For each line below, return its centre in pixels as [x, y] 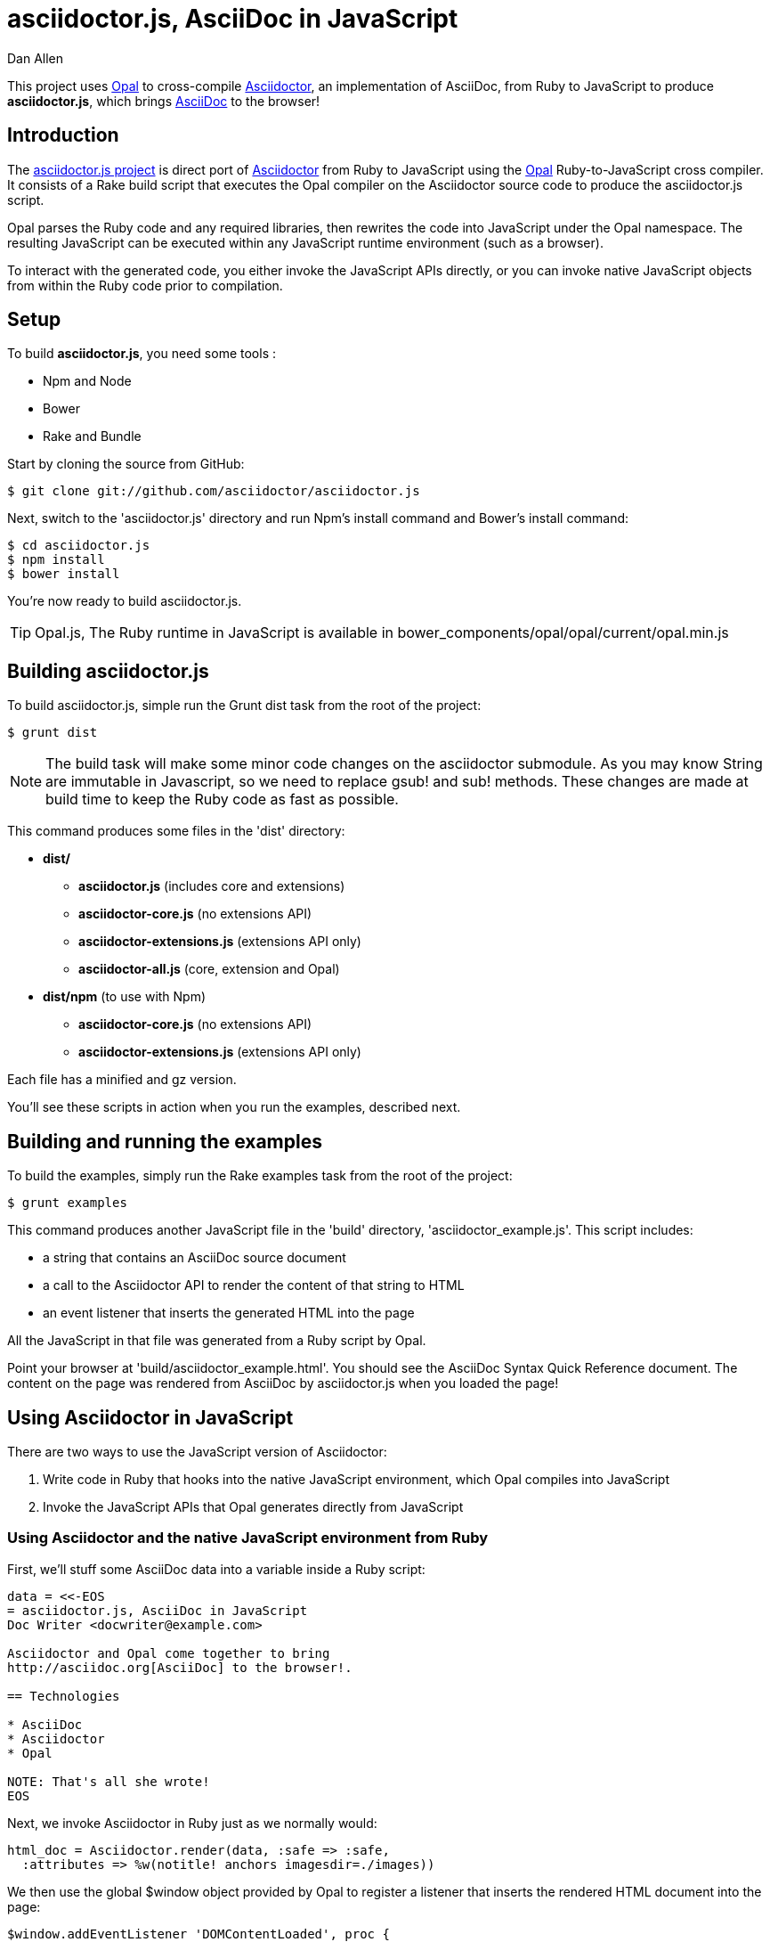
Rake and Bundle [92, 437]
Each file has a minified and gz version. [122, 1080]
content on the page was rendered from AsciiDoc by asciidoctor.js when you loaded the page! [283, 1383]
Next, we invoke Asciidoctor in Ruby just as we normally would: [192, 1823]
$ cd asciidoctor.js [79, 546]
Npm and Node [87, 381]
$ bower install [64, 574]
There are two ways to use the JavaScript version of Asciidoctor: [197, 1451]
